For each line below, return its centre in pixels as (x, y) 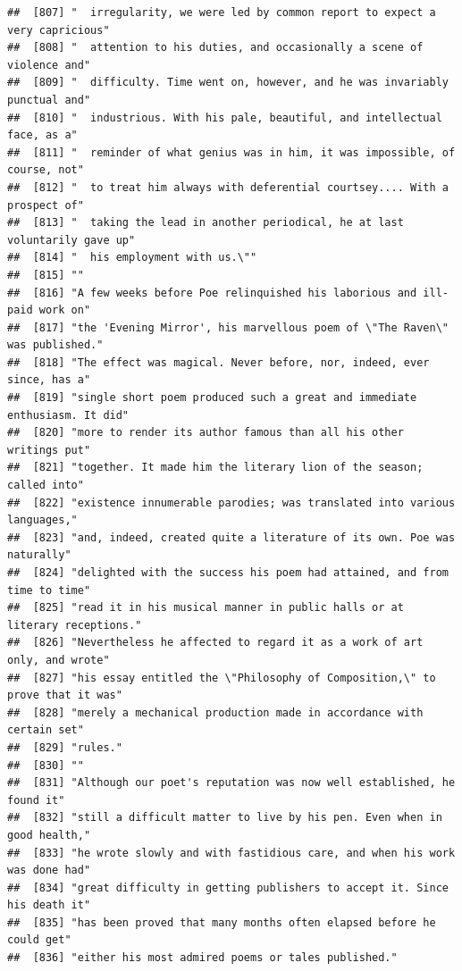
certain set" (46, 730)
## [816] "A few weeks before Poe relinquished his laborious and (212, 293)
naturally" (39, 555)
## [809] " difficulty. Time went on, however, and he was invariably (228, 83)
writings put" (49, 450)
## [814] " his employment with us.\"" (132, 258)
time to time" (49, 590)
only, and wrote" (59, 660)
